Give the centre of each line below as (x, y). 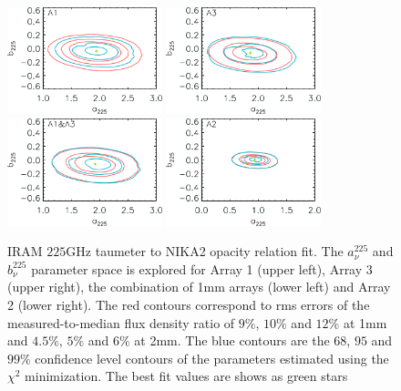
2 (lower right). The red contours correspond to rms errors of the (189, 304)
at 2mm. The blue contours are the (232, 340)
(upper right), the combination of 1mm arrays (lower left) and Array (199, 287)
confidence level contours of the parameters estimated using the (212, 358)
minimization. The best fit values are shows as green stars (186, 376)
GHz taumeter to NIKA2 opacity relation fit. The (205, 251)
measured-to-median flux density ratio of (121, 322)
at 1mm (365, 322)
